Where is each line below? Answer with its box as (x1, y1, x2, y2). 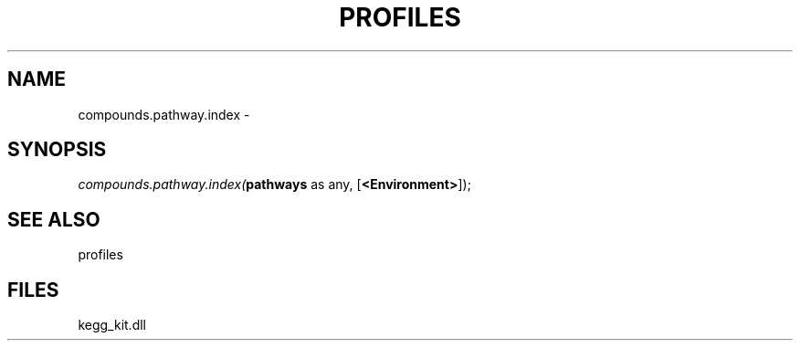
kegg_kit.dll (78, 317, 146, 333)
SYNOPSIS (7, 138, 107, 162)
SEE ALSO (7, 207, 100, 231)
